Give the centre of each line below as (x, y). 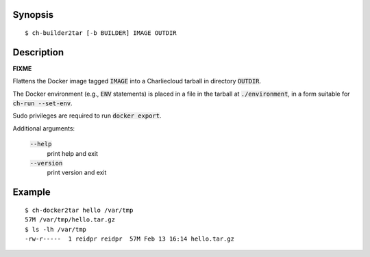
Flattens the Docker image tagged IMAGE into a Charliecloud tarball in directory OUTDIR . (137, 81)
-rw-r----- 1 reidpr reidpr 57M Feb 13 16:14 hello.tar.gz (129, 239)
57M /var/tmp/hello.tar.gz (70, 220)
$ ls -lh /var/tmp (56, 229)
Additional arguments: (44, 128)
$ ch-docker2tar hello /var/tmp (79, 210)
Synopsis (33, 15)
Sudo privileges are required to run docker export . (87, 116)
